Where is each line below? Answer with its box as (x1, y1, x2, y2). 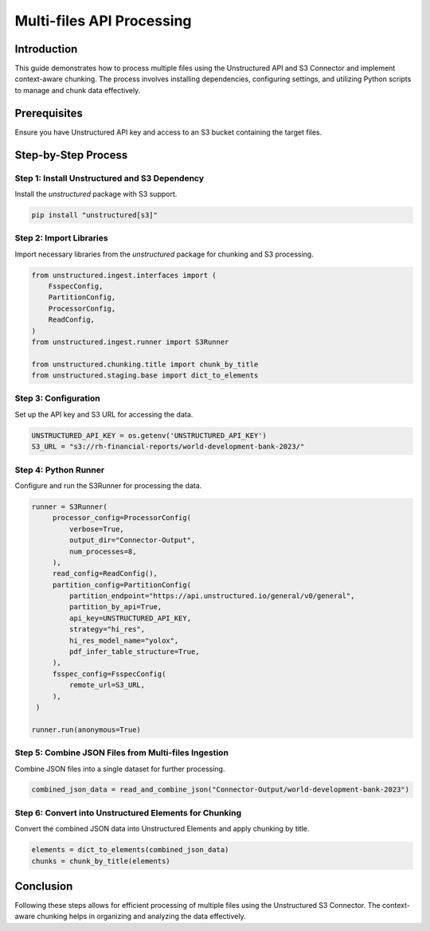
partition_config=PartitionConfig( (52, 580, 191, 589)
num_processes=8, (68, 546, 137, 556)
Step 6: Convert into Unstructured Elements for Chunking (14, 807, 242, 818)
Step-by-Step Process (14, 148, 128, 162)
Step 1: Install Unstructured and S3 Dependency (14, 172, 205, 183)
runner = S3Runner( (31, 502, 107, 511)
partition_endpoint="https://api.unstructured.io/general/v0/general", (68, 592, 355, 600)
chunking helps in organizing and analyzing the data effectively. (37, 912, 246, 921)
